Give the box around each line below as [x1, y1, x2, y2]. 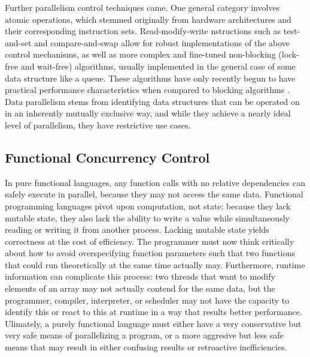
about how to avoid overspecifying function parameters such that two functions [5, 247, 296, 259]
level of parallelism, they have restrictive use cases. [5, 118, 191, 131]
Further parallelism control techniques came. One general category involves [5, 1, 280, 13]
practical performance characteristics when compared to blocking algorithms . [5, 83, 290, 96]
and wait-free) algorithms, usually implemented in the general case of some [20, 59, 296, 72]
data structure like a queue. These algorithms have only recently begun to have [5, 71, 296, 84]
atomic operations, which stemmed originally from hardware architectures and [5, 13, 291, 25]
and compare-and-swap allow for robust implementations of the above [34, 36, 290, 49]
